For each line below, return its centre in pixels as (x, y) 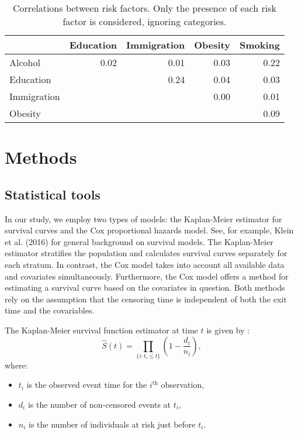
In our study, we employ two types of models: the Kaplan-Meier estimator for (143, 218)
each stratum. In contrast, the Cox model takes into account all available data (145, 264)
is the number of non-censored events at (99, 404)
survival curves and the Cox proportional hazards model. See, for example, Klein (149, 230)
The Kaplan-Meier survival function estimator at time (101, 330)
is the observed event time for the (87, 385)
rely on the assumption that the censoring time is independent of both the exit (146, 299)
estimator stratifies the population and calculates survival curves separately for (146, 253)
